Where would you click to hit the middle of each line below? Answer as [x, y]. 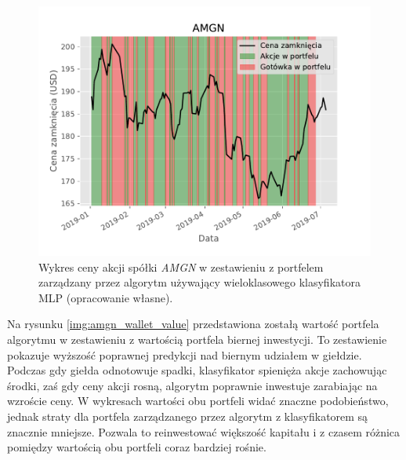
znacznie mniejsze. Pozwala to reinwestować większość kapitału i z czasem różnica [204, 431]
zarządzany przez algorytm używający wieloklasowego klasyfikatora [199, 282]
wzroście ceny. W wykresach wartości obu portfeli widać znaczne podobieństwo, [198, 401]
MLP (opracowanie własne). [106, 297]
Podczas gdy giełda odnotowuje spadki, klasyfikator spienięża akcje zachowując [197, 370]
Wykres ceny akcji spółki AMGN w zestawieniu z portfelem [181, 267]
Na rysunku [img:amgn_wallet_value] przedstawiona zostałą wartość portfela [193, 324]
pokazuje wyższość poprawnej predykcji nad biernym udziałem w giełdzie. [185, 354]
